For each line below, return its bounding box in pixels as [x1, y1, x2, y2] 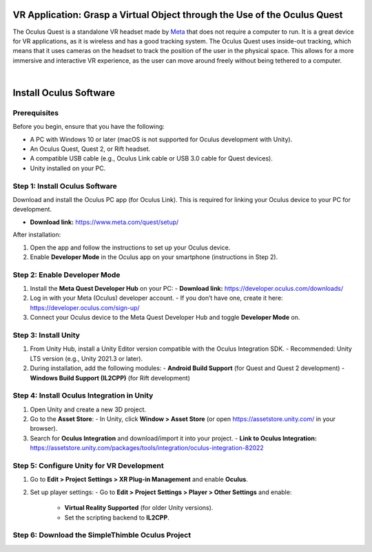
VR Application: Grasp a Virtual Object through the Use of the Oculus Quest [12, 9, 343, 21]
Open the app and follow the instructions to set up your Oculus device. [30, 243, 231, 252]
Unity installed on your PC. [30, 164, 106, 172]
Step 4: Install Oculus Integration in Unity [12, 391, 154, 400]
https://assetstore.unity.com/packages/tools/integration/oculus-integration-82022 [30, 444, 265, 452]
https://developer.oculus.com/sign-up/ [30, 303, 141, 311]
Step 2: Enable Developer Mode [12, 269, 121, 279]
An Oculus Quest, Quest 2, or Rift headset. [30, 145, 151, 153]
